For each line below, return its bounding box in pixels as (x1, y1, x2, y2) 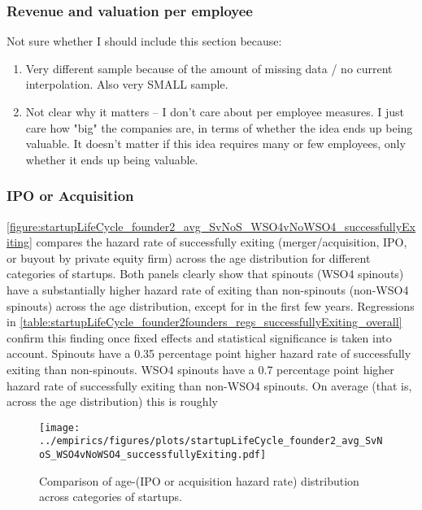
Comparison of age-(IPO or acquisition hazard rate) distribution (39, 472, 359, 489)
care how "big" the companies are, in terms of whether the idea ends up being (25, 119, 413, 136)
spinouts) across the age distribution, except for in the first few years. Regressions (7, 297, 415, 314)
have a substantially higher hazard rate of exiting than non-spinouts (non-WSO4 (7, 281, 409, 298)
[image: (39, 421, 80, 434)
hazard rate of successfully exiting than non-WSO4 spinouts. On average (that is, (7, 377, 412, 394)
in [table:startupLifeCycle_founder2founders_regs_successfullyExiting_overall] (7, 313, 402, 330)
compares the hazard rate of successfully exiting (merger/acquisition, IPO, (36, 233, 407, 251)
